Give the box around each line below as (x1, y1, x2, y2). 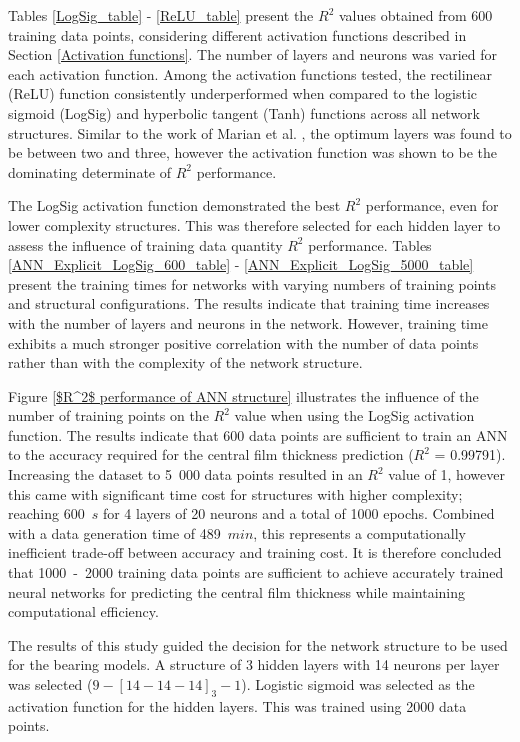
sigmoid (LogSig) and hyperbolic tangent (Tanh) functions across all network (8, 102, 480, 123)
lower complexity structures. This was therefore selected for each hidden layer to (8, 214, 501, 235)
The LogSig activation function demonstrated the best (8, 195, 341, 216)
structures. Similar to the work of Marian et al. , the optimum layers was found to (8, 122, 512, 143)
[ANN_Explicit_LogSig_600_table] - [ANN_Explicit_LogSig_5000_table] (8, 254, 474, 275)
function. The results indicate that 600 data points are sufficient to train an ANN (8, 424, 508, 445)
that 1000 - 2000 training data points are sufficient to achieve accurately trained (8, 562, 504, 583)
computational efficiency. (8, 601, 159, 622)
